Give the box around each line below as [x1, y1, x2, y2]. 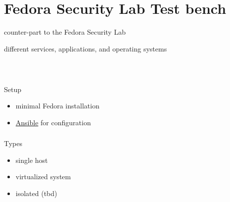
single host [15, 154, 48, 165]
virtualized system [15, 171, 71, 182]
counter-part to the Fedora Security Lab [4, 27, 126, 37]
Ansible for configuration [15, 117, 91, 127]
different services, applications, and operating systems [4, 43, 167, 53]
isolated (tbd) [15, 188, 57, 199]
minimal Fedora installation [15, 101, 99, 111]
